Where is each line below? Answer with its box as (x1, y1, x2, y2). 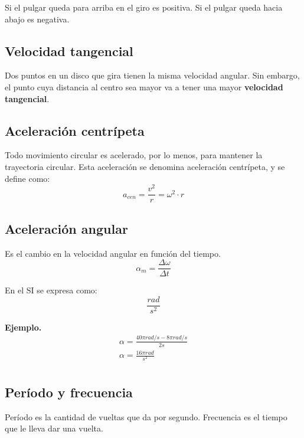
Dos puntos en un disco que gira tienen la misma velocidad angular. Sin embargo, (5, 69, 300, 81)
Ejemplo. (5, 321, 42, 333)
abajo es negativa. (5, 12, 70, 25)
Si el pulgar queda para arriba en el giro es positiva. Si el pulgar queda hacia (5, 1, 283, 13)
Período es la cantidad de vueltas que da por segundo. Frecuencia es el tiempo (5, 410, 287, 423)
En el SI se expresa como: (5, 284, 97, 296)
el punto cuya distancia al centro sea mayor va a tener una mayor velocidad (5, 80, 283, 93)
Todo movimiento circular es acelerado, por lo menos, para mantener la (5, 149, 263, 161)
